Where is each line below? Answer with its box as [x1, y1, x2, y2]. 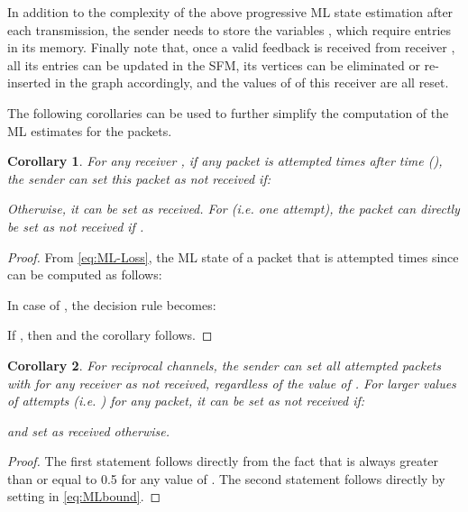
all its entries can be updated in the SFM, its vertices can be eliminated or [7, 55, 420, 74]
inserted [7, 73, 51, 92]
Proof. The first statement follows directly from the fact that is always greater [7, 452, 439, 471]
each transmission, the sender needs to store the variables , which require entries [7, 20, 451, 39]
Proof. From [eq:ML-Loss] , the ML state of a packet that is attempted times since [7, 247, 459, 266]
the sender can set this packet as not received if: [7, 169, 271, 187]
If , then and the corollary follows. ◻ [7, 325, 213, 344]
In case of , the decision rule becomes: [7, 295, 216, 314]
